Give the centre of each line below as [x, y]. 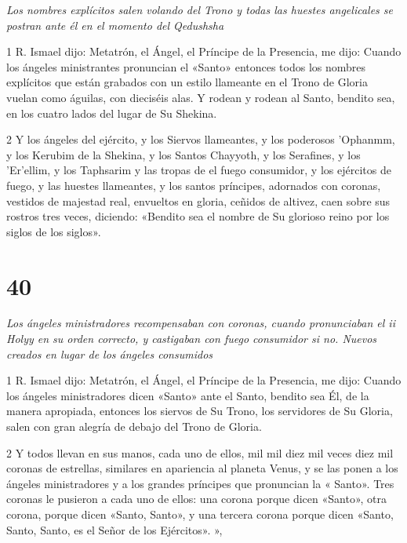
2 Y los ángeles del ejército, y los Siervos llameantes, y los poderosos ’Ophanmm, [201, 139]
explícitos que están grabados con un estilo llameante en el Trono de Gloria [187, 82]
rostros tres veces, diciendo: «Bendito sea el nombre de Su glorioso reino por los [198, 216]
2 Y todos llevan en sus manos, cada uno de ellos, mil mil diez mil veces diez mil [200, 452]
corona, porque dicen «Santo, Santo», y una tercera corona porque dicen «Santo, [200, 514]
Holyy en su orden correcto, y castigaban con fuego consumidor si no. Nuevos [192, 339]
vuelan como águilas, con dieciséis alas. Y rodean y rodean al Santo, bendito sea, [201, 97]
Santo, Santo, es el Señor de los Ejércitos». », [114, 529]
